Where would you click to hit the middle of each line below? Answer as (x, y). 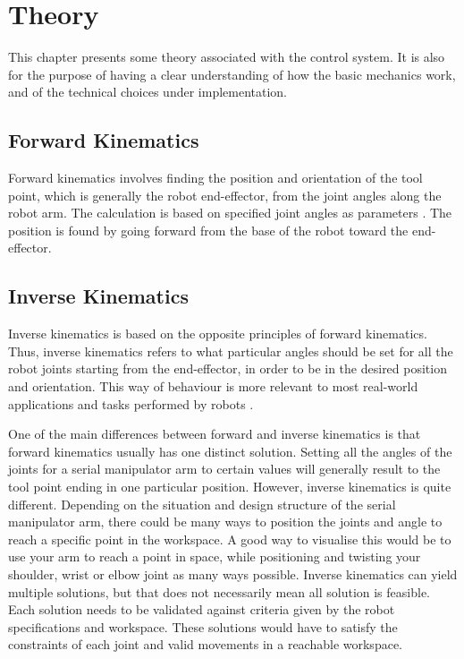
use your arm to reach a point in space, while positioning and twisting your (215, 556)
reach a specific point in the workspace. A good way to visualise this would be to (230, 539)
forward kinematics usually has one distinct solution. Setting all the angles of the (230, 451)
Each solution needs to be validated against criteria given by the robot (202, 609)
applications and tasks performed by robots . (131, 403)
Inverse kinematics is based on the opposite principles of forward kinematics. (218, 334)
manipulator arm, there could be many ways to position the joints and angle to (225, 522)
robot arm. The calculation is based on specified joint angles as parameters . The (230, 213)
